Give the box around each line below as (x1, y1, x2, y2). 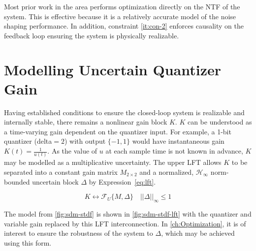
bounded (4, 176, 30, 187)
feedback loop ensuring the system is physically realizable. (4, 30, 179, 40)
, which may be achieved (161, 228, 235, 238)
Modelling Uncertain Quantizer (4, 59, 221, 79)
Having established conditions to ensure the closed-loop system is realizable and (4, 107, 245, 117)
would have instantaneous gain (132, 136, 224, 146)
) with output (64, 136, 106, 146)
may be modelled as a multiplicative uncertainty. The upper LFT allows (4, 157, 222, 167)
